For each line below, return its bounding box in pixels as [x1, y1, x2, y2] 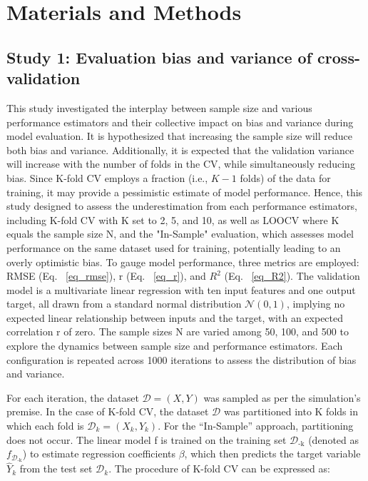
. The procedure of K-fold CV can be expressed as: [108, 461, 330, 476]
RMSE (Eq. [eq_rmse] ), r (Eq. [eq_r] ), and [6, 268, 206, 283]
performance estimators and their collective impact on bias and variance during [6, 114, 354, 129]
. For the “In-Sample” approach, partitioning [158, 418, 354, 433]
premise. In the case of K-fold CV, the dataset [6, 404, 209, 419]
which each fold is [6, 418, 84, 433]
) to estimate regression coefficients [22, 446, 175, 461]
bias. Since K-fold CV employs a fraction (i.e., [6, 170, 208, 185]
